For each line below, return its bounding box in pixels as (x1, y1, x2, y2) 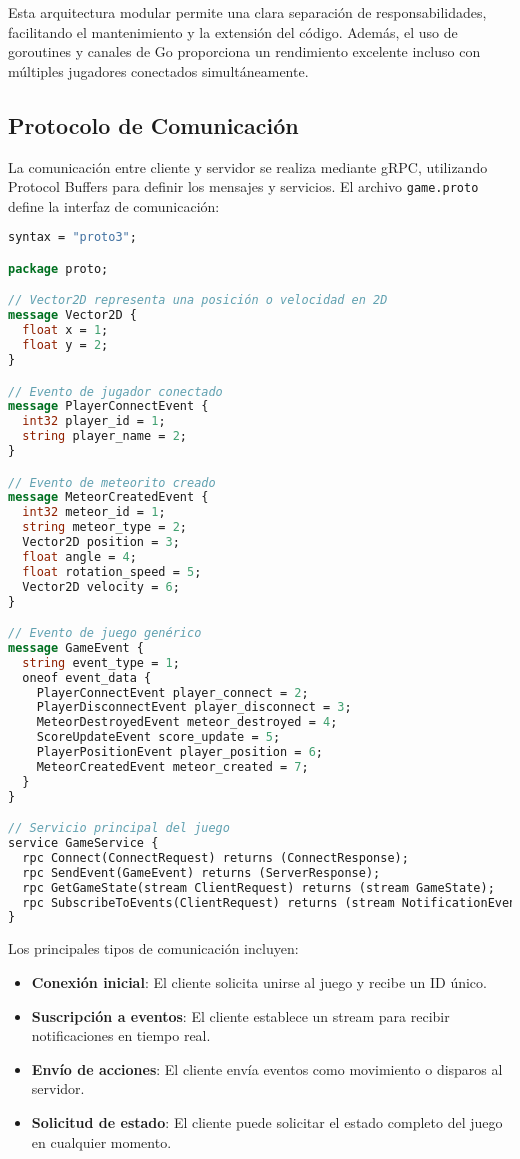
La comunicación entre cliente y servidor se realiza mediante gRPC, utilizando (8, 156, 488, 177)
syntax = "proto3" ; (8, 230, 137, 245)
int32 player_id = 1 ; (22, 414, 166, 429)
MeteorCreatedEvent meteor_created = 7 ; (36, 759, 309, 774)
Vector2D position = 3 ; (22, 535, 180, 550)
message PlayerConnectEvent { (8, 399, 209, 414)
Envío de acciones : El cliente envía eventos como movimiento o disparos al (31, 1058, 503, 1079)
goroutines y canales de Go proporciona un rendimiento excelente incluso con (8, 41, 481, 62)
